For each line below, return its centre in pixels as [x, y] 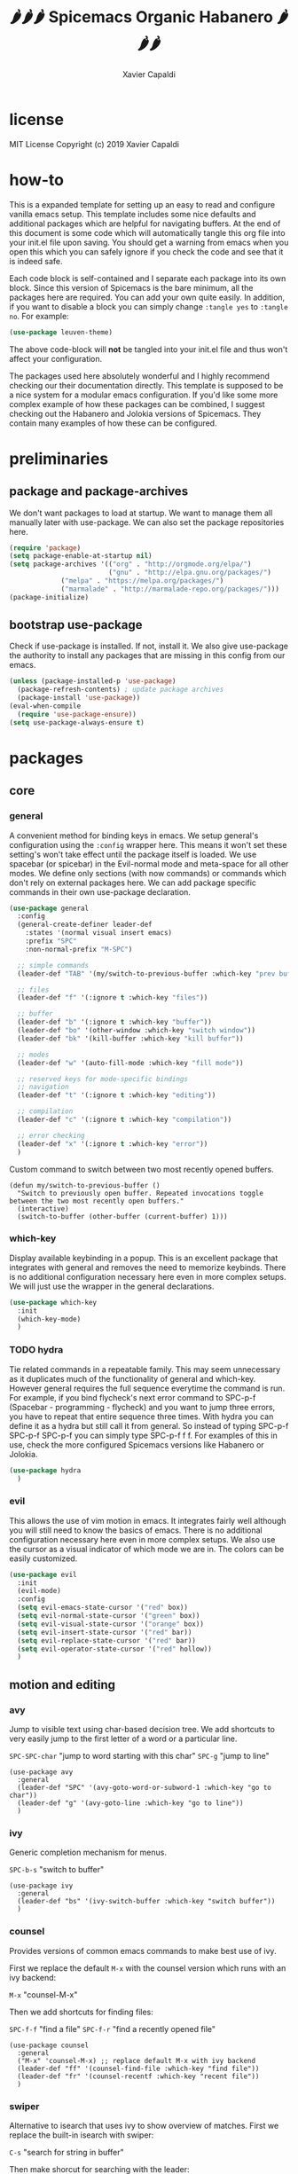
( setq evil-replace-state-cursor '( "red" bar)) [107, 1640]
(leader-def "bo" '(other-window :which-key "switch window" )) [136, 1031]
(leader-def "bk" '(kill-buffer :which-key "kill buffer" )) [130, 1039]
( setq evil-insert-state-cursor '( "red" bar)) [105, 1632]
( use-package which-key [53, 1302]
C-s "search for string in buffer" [67, 2152]
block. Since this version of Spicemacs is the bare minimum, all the [131, 287]
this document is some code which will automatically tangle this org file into [147, 232]
